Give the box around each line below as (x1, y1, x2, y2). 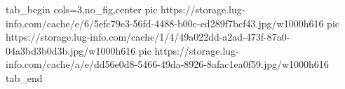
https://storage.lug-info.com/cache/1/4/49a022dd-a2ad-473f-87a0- (6, 29, 290, 44)
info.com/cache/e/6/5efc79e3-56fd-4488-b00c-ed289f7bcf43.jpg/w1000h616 (6, 15, 324, 30)
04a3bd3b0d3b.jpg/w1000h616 (6, 43, 136, 57)
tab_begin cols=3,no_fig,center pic (6, 2, 158, 16)
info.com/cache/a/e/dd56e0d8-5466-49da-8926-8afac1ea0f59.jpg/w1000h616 (6, 57, 329, 71)
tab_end (6, 70, 43, 85)
